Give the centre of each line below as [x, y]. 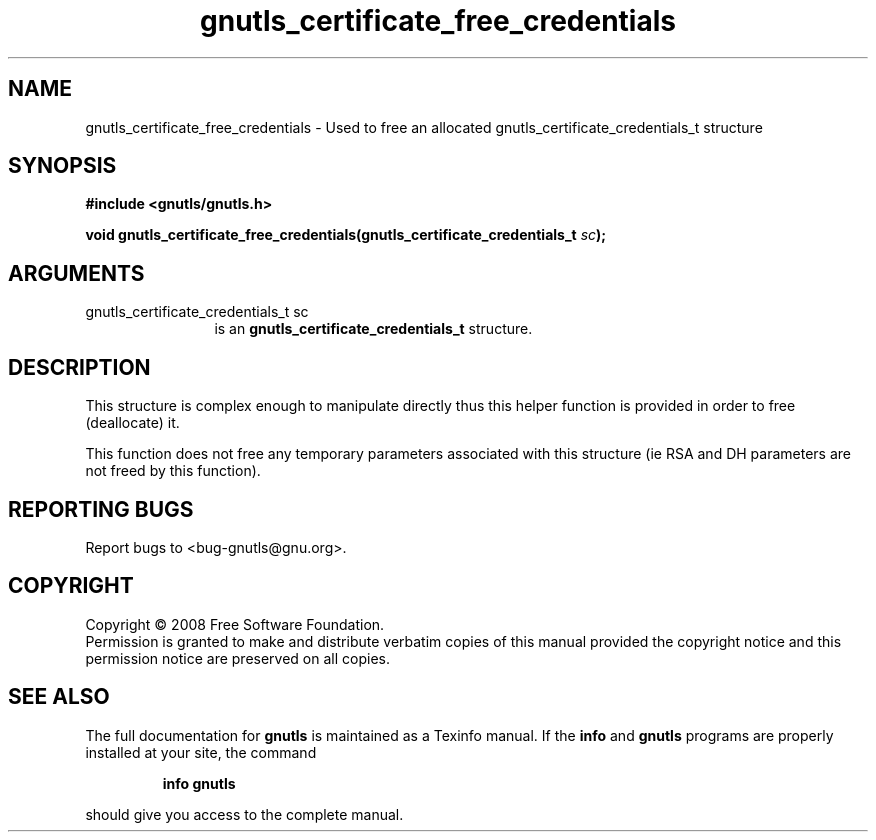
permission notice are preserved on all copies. [237, 658]
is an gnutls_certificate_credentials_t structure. [373, 329]
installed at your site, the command [201, 752]
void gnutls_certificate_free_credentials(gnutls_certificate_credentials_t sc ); [346, 235]
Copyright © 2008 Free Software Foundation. [235, 624]
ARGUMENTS [76, 273]
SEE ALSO [59, 697]
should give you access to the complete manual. [244, 814]
